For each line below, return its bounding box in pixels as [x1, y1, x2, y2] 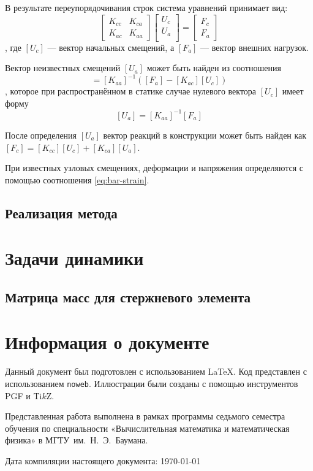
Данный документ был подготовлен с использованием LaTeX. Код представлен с [5, 365, 307, 378]
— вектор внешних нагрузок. [200, 40, 309, 53]
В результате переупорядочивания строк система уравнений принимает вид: [5, 1, 288, 13]
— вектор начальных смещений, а [47, 40, 175, 53]
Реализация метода [5, 203, 118, 222]
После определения [5, 128, 77, 141]
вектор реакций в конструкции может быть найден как [103, 128, 307, 141]
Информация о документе [5, 329, 209, 354]
